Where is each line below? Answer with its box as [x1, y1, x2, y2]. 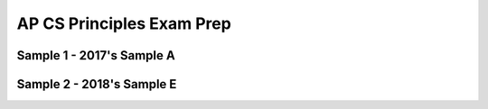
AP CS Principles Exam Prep [16, 14, 232, 33]
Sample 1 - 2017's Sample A [16, 48, 175, 63]
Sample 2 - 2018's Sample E [16, 77, 177, 92]
